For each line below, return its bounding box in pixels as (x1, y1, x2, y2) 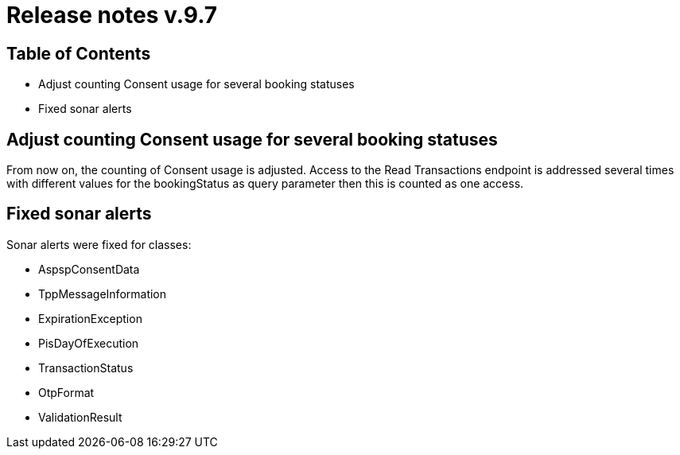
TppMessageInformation (38, 286, 167, 301)
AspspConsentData (38, 262, 140, 276)
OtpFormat (38, 385, 95, 399)
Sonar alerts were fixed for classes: (6, 237, 192, 251)
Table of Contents (6, 43, 151, 64)
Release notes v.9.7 (6, 2, 218, 29)
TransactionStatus (38, 360, 134, 375)
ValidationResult (38, 410, 122, 424)
